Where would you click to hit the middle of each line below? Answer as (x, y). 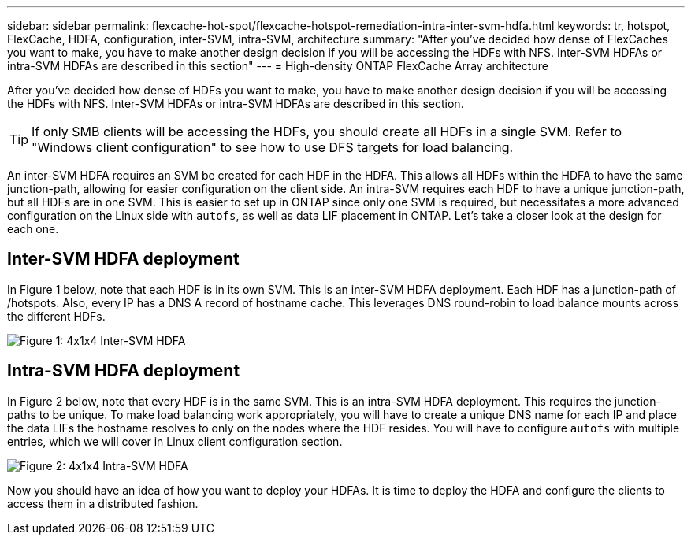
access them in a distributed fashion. (103, 503)
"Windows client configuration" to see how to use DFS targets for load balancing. (273, 147)
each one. (33, 229)
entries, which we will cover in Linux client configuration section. (175, 441)
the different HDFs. (56, 316)
